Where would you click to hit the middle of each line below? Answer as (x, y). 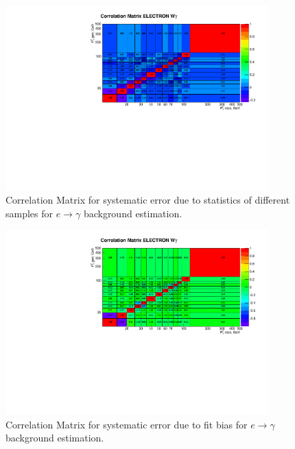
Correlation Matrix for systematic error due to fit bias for (127, 424)
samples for (29, 213)
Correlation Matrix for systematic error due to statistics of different (148, 200)
